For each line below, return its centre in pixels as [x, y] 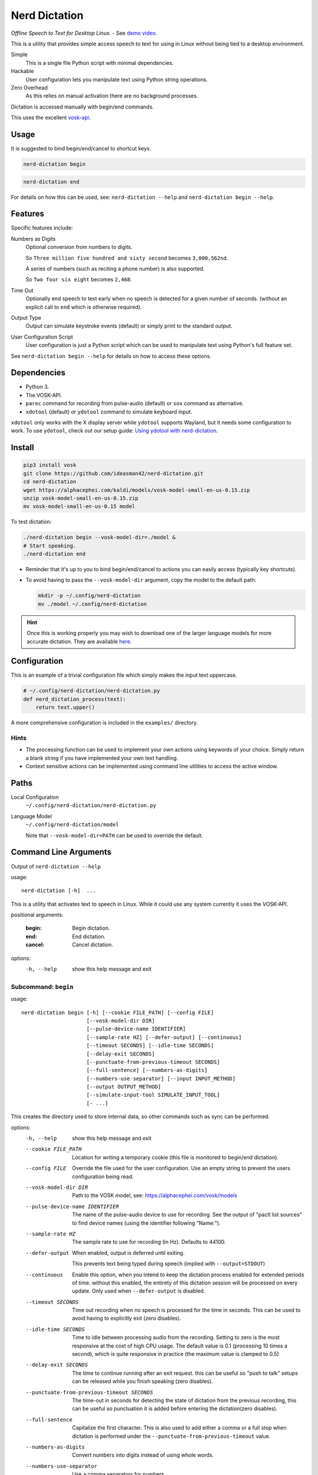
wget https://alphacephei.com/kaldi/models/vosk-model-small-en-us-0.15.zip [137, 490]
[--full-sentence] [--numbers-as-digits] [147, 1070]
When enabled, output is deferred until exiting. [128, 1253]
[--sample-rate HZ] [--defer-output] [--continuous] [164, 1037]
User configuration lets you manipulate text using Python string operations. [117, 79]
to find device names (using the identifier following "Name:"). [146, 1223]
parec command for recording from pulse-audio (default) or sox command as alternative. [135, 404]
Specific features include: [42, 228]
